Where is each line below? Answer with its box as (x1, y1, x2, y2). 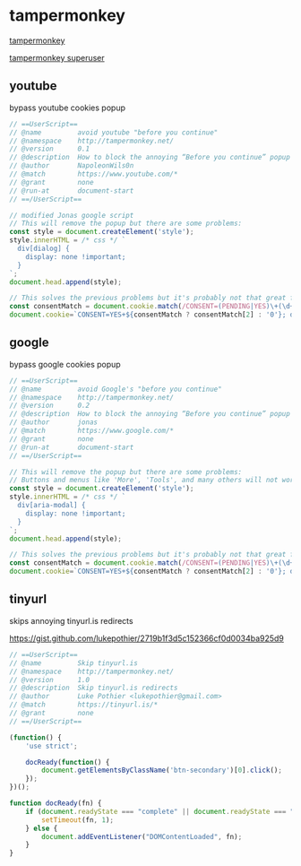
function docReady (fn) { (9, 799, 102, 808)
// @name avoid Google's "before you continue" (9, 385, 222, 394)
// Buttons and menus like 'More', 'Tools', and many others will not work (9, 476, 298, 485)
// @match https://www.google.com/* (9, 427, 175, 436)
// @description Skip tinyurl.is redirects (9, 683, 178, 693)
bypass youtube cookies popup (9, 102, 125, 113)
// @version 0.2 (9, 401, 90, 411)
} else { (25, 824, 58, 833)
